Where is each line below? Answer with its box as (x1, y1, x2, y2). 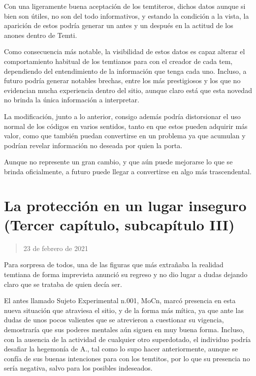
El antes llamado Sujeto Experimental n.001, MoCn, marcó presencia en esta (4, 295, 236, 306)
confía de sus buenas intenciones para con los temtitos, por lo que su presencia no (4, 353, 250, 363)
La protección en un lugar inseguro (4, 195, 247, 215)
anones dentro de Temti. (4, 30, 77, 40)
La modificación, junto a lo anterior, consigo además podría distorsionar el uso (4, 111, 241, 121)
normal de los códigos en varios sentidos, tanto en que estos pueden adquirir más (4, 121, 248, 131)
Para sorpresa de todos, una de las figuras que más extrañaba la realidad (4, 259, 224, 270)
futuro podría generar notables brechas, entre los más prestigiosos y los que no (4, 75, 241, 86)
